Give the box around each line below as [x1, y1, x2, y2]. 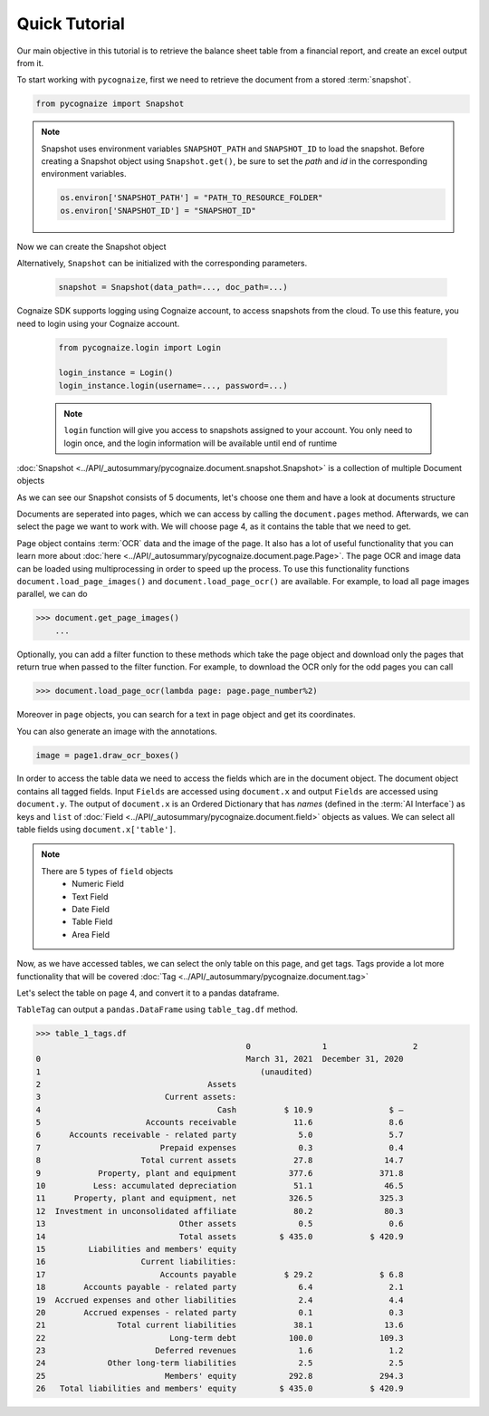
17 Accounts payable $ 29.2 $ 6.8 [35, 1269, 404, 1279]
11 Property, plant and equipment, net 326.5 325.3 [35, 1193, 404, 1204]
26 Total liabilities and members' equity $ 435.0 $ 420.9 [35, 1383, 404, 1394]
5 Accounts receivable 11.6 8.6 [35, 1117, 404, 1128]
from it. [16, 57, 44, 68]
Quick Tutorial [16, 14, 126, 34]
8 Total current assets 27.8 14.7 [35, 1155, 404, 1166]
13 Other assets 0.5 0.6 [35, 1219, 404, 1229]
